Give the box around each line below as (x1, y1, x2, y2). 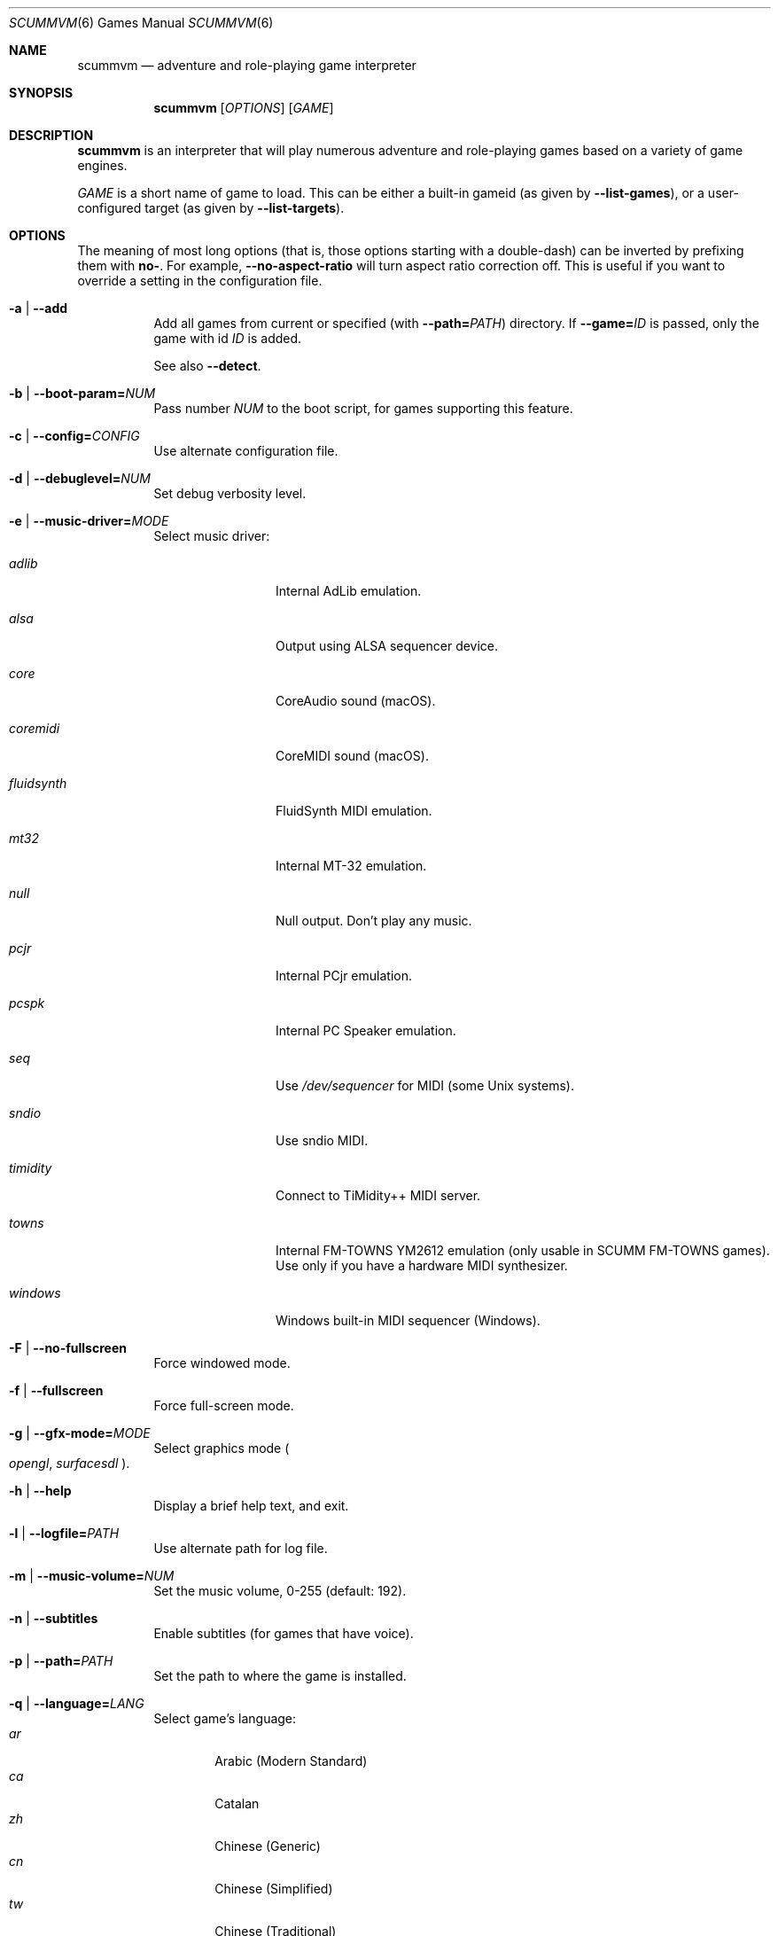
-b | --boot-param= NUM (9, 386, 156, 401)
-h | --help (9, 1483, 72, 1498)
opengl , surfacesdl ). (9, 1456, 130, 1471)
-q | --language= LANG (9, 1696, 144, 1711)
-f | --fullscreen (9, 1383, 104, 1398)
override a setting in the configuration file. (77, 273, 323, 288)
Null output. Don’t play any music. (276, 913, 472, 928)
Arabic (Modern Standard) (214, 1753, 368, 1768)
